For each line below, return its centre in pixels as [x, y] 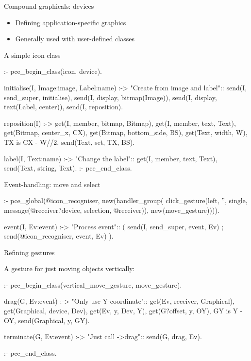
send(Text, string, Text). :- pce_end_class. [68, 168]
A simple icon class [32, 55]
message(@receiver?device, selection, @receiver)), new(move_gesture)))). [112, 210]
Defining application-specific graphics [71, 22]
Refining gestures [29, 252]
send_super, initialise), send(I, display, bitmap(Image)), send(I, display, [110, 97]
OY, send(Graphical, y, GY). [47, 320]
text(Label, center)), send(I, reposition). [64, 107]
